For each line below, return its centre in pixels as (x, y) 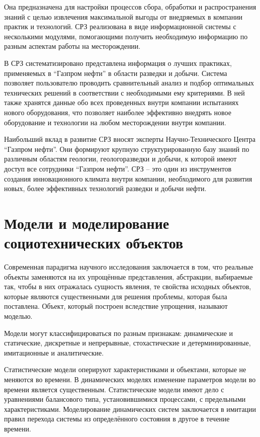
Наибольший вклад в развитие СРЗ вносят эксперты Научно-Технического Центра (130, 139)
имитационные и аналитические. (54, 352)
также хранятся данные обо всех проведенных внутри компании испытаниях (121, 102)
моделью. (18, 316)
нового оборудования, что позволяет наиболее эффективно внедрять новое (118, 112)
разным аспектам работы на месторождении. (72, 46)
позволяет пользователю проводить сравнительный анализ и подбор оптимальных (129, 83)
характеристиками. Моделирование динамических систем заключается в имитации (130, 409)
